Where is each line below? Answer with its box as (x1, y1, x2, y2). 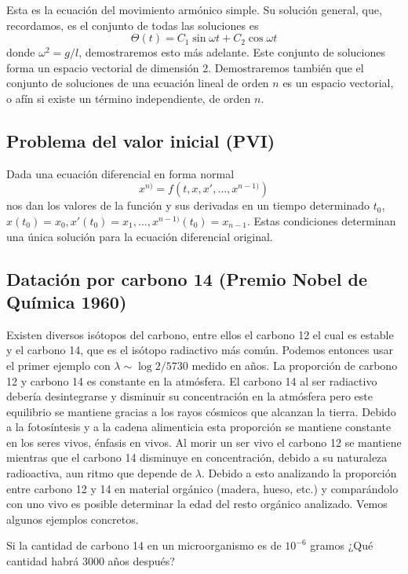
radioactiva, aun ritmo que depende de (6, 465, 192, 481)
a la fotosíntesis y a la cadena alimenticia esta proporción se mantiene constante (6, 419, 392, 435)
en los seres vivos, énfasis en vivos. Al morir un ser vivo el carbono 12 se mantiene (6, 433, 402, 450)
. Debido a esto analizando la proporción (202, 465, 397, 481)
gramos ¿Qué (310, 537, 373, 554)
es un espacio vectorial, (282, 75, 394, 91)
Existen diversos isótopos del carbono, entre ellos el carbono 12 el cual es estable (6, 326, 394, 342)
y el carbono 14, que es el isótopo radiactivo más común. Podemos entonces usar (6, 342, 394, 358)
